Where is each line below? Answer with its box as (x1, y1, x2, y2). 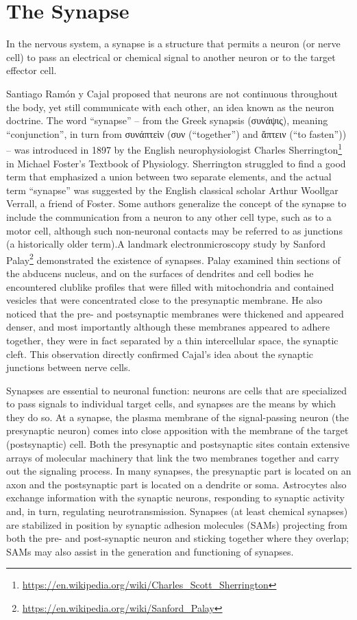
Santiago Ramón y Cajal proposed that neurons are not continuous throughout (6, 86, 338, 100)
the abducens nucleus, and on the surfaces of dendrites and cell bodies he (6, 265, 314, 280)
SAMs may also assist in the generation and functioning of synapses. (6, 544, 294, 558)
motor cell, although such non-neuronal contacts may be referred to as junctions (6, 223, 343, 237)
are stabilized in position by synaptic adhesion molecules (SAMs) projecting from (6, 517, 347, 532)
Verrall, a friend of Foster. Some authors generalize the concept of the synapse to (6, 196, 347, 211)
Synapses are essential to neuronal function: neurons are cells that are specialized (6, 383, 347, 397)
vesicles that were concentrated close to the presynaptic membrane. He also (6, 293, 323, 307)
